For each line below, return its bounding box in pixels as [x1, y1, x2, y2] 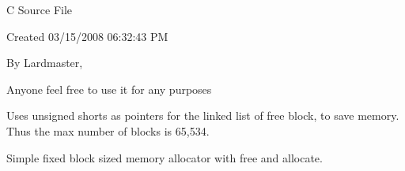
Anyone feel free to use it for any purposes [6, 80, 212, 97]
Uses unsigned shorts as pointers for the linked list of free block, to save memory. [6, 107, 399, 124]
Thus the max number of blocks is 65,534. [6, 122, 210, 139]
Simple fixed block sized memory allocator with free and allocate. [6, 149, 323, 165]
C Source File [6, 2, 73, 17]
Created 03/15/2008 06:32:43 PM [6, 28, 168, 44]
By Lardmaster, [6, 54, 83, 71]
